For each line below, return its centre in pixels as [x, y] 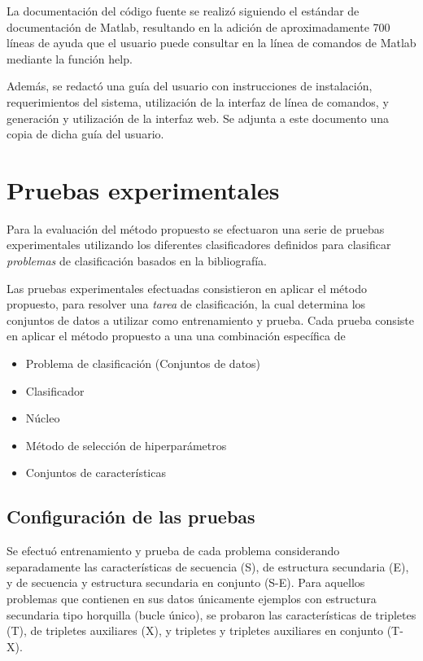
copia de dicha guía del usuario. [85, 134]
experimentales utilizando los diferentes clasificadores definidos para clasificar [199, 245]
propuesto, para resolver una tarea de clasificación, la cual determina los [186, 304]
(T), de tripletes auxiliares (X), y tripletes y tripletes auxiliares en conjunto [195, 630]
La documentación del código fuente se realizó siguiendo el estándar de [183, 11]
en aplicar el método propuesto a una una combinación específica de [176, 336]
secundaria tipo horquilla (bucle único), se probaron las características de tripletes [211, 614]
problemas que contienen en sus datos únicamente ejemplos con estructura [192, 598]
